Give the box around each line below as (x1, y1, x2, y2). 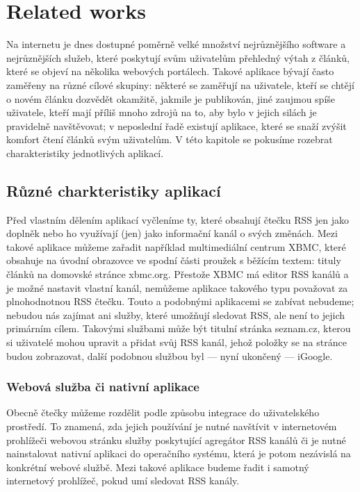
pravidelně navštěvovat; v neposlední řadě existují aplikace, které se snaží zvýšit (6, 118, 347, 133)
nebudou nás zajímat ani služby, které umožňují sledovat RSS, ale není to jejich (6, 307, 345, 322)
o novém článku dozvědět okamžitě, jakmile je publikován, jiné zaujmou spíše (6, 91, 336, 106)
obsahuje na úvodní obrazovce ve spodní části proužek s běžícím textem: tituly (6, 253, 341, 268)
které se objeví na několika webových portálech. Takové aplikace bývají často (6, 64, 334, 79)
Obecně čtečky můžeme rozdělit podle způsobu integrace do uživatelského (6, 405, 320, 420)
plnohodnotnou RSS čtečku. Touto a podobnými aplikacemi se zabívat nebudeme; (6, 294, 354, 309)
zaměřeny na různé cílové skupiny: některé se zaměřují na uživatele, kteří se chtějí (6, 77, 354, 92)
